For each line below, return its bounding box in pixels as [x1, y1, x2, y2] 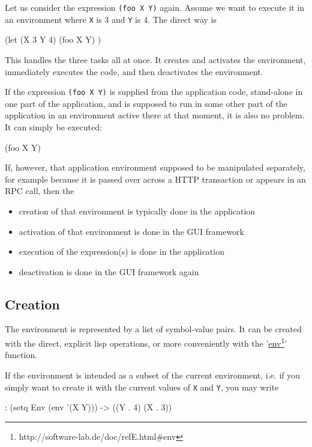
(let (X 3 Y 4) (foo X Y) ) [5, 33, 101, 46]
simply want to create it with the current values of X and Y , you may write [5, 380, 279, 393]
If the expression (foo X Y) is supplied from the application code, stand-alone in [5, 85, 303, 98]
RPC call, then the [5, 184, 74, 197]
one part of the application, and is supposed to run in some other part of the [5, 97, 287, 109]
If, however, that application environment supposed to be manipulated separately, [5, 161, 305, 174]
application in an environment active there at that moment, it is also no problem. [5, 109, 305, 121]
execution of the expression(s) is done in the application [19, 245, 224, 258]
